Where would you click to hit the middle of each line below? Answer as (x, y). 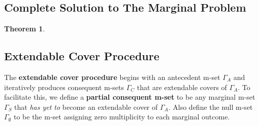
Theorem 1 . (25, 29)
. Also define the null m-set (211, 107)
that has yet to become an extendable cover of (86, 107)
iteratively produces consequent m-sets (64, 87)
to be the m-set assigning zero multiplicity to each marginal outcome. (122, 117)
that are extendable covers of (182, 87)
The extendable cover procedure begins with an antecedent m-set (112, 77)
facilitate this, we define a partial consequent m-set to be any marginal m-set (130, 97)
